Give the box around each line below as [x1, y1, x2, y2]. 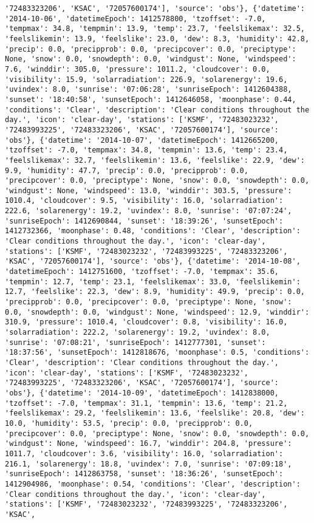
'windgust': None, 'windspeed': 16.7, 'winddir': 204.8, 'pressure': [5, 439, 292, 448]
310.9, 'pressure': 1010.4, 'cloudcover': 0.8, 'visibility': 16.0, [5, 318, 288, 327]
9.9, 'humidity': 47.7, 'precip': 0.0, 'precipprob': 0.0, [5, 166, 248, 175]
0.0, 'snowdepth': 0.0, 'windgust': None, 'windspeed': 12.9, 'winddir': [5, 307, 310, 316]
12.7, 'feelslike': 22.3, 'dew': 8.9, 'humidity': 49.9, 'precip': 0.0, [5, 287, 305, 296]
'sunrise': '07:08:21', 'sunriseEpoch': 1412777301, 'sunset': [5, 338, 266, 347]
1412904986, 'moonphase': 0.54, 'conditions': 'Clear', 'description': [5, 479, 301, 488]
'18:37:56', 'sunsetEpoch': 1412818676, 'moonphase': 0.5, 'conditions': [5, 348, 310, 357]
